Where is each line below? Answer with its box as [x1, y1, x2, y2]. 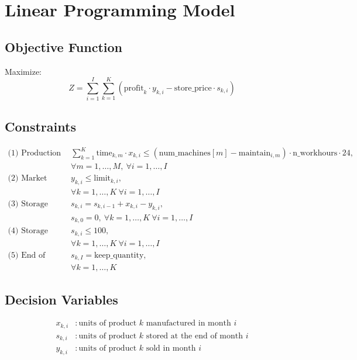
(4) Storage [8, 227, 49, 236]
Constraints [5, 117, 76, 135]
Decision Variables [5, 290, 118, 308]
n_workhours [293, 149, 338, 158]
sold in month [146, 344, 196, 353]
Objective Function [5, 37, 123, 56]
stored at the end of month [146, 331, 243, 340]
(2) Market [8, 174, 47, 183]
